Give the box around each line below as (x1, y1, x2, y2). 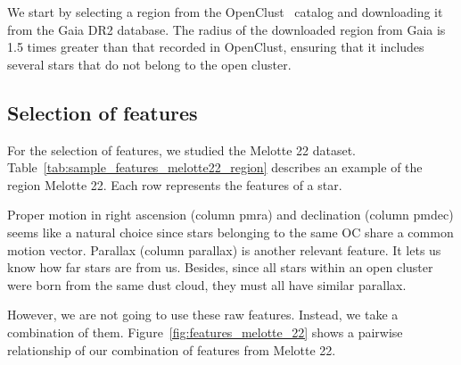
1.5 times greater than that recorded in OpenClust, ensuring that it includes (7, 37, 424, 56)
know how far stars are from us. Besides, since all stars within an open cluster (7, 258, 433, 277)
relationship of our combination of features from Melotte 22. (7, 340, 336, 359)
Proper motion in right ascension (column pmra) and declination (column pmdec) (7, 205, 454, 224)
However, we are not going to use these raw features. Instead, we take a (7, 305, 399, 324)
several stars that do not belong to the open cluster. (7, 54, 292, 73)
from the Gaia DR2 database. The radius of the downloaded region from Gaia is (7, 20, 446, 38)
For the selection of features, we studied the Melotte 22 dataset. (7, 140, 356, 159)
